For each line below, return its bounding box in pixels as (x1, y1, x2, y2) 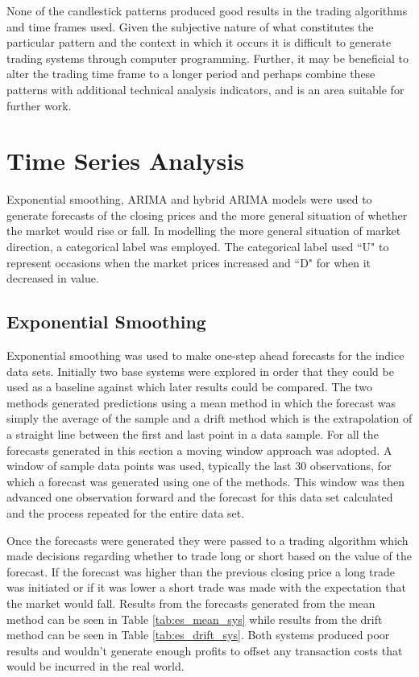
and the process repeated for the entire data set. (6, 504, 245, 521)
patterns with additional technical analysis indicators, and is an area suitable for (6, 80, 404, 97)
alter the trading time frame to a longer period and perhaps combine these (6, 65, 375, 82)
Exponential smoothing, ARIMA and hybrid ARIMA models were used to (6, 191, 372, 208)
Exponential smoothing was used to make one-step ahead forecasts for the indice (6, 347, 404, 364)
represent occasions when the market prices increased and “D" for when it (6, 254, 371, 270)
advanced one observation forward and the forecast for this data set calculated (6, 489, 393, 506)
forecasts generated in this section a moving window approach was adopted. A (6, 441, 392, 458)
